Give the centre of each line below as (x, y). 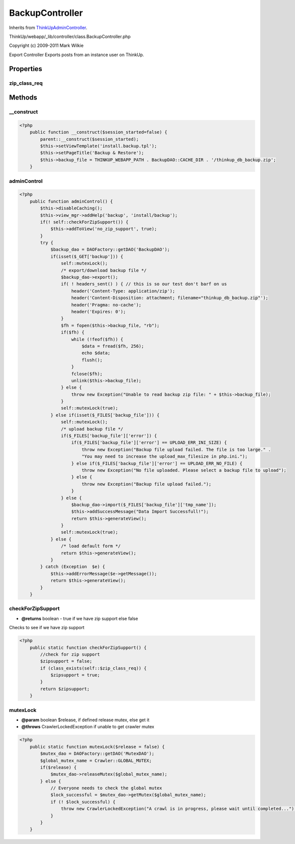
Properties (26, 69)
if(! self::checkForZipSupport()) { (84, 222)
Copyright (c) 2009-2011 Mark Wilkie (46, 46)
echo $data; (96, 353)
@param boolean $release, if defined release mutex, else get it (85, 720)
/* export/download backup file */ (104, 270)
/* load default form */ (91, 546)
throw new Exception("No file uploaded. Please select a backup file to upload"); (184, 470)
